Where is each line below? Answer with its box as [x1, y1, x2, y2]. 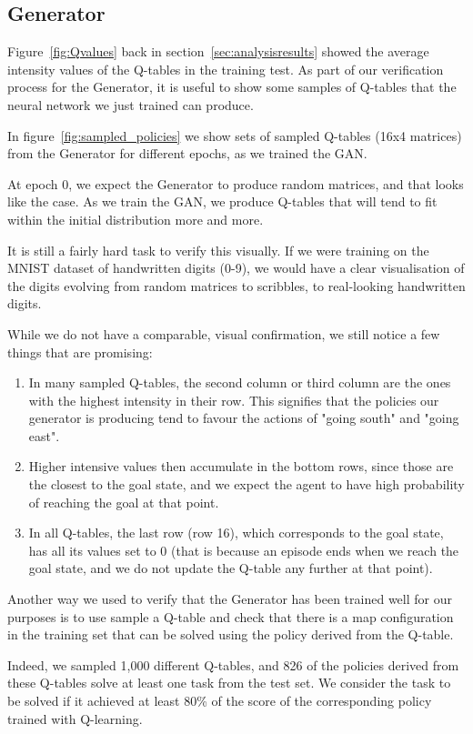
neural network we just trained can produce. [7, 95, 254, 114]
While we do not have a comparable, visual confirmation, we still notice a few [7, 324, 440, 343]
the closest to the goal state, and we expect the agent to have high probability [28, 475, 465, 494]
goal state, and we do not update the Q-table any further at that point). [28, 558, 433, 578]
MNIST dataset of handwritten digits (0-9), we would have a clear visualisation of [7, 258, 465, 277]
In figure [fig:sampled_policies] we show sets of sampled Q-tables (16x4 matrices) [7, 126, 462, 145]
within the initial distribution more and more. [7, 209, 264, 228]
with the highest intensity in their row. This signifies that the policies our [28, 390, 439, 409]
